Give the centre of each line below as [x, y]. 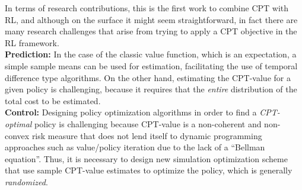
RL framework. [32, 42]
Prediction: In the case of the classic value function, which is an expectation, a [151, 54]
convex [17, 135]
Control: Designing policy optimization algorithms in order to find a [131, 112]
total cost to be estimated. [53, 100]
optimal [18, 123]
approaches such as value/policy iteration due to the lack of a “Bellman [135, 147]
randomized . [26, 181]
